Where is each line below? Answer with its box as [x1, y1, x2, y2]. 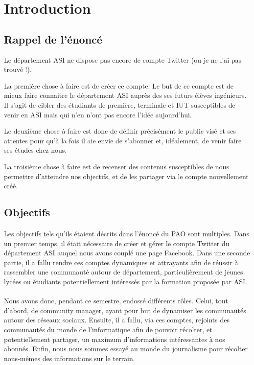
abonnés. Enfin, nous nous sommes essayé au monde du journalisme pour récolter [4, 343, 248, 354]
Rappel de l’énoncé [4, 31, 102, 46]
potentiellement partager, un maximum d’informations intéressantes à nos [4, 334, 225, 344]
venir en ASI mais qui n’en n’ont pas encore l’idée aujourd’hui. [4, 109, 192, 119]
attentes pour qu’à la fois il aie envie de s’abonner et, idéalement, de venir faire [4, 135, 242, 145]
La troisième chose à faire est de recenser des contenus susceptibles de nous [4, 161, 229, 171]
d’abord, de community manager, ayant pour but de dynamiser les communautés [4, 305, 246, 315]
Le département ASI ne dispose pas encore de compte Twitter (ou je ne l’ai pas [4, 54, 242, 65]
